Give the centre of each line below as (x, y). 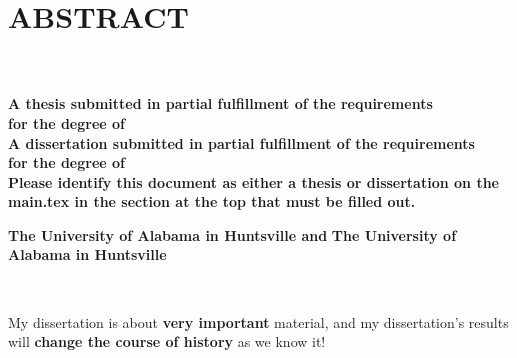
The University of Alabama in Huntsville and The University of (232, 234)
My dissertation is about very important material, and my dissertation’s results (258, 321)
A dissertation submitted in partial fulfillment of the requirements (241, 142)
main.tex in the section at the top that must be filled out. (212, 201)
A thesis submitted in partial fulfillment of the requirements (220, 103)
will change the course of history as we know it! (167, 341)
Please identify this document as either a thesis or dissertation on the (253, 181)
